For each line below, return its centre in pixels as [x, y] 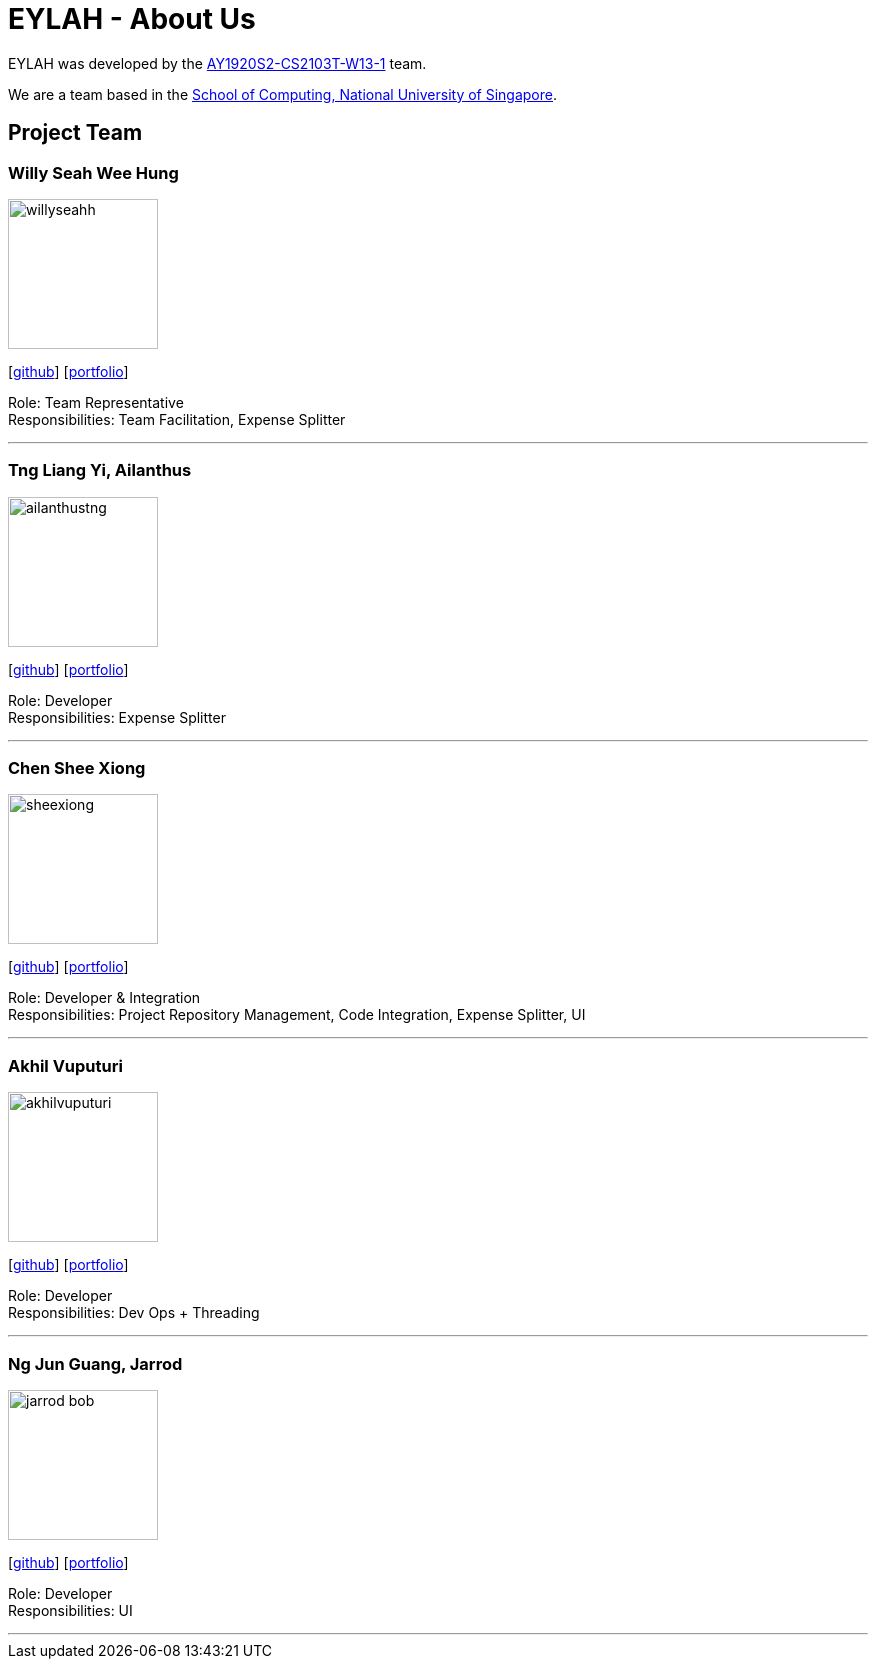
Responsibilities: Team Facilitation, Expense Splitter [177, 419]
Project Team [75, 133]
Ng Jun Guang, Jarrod [95, 1363]
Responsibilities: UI [70, 1610]
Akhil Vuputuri [65, 1065]
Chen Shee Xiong [77, 768]
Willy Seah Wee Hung [93, 172]
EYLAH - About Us [132, 19]
